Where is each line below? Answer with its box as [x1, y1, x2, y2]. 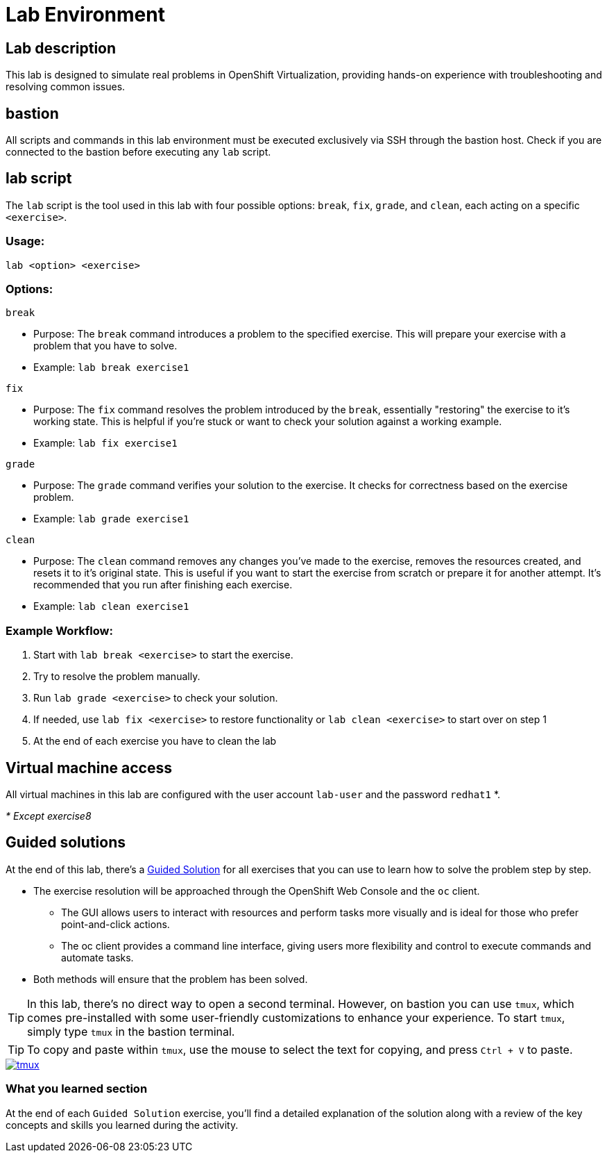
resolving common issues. [6, 81, 126, 93]
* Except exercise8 [6, 809, 92, 822]
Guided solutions [6, 834, 126, 852]
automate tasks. [61, 951, 134, 963]
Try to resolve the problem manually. [33, 670, 200, 683]
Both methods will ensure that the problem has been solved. [33, 973, 308, 985]
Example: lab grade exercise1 [33, 513, 189, 525]
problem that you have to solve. [33, 340, 178, 352]
